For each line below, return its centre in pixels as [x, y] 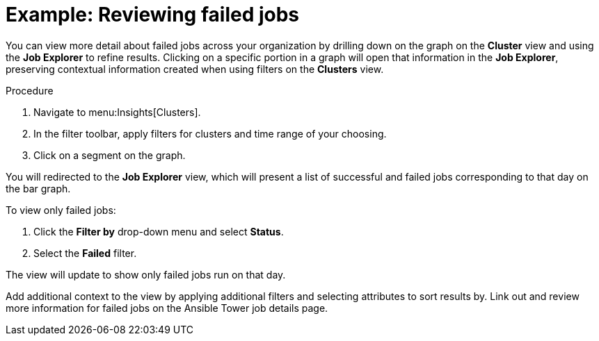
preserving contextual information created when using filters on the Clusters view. [195, 69]
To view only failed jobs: [61, 210]
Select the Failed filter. [85, 253]
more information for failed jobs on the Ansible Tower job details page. [167, 308]
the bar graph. [38, 188]
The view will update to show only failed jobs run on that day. [146, 274]
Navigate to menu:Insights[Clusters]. [117, 112]
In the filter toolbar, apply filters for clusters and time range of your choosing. [210, 133]
